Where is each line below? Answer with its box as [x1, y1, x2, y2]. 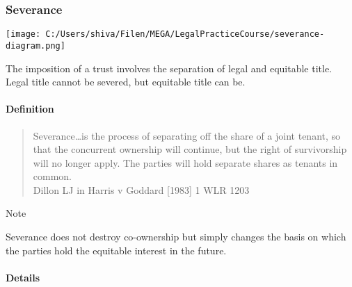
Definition [6, 101, 54, 116]
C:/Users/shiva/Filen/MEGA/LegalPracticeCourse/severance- [45, 29, 325, 40]
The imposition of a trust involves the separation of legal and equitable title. [6, 60, 333, 75]
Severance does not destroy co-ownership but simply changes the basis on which [6, 229, 346, 244]
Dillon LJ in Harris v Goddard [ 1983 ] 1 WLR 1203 [33, 182, 250, 197]
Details [6, 270, 40, 284]
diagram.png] [6, 40, 65, 51]
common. [33, 169, 72, 183]
